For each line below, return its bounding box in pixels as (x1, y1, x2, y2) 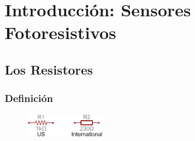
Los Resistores (5, 60, 93, 78)
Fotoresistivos (5, 20, 117, 44)
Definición (5, 91, 53, 105)
